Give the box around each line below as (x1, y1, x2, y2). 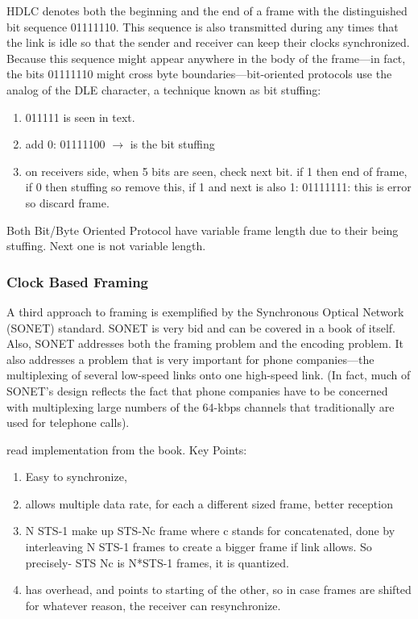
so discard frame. (25, 194, 110, 211)
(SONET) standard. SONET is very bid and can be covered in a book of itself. (6, 319, 395, 336)
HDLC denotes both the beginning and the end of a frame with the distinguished (6, 2, 408, 19)
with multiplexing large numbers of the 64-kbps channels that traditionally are (6, 398, 395, 415)
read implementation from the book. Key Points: (6, 441, 247, 458)
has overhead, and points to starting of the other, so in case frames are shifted (25, 581, 412, 598)
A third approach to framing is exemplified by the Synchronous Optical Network (6, 303, 404, 320)
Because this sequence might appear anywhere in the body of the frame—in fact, (6, 49, 406, 66)
